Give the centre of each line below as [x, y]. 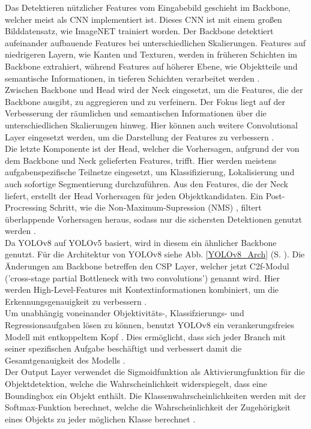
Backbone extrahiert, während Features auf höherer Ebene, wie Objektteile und [151, 66]
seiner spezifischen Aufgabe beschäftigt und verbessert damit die [123, 348]
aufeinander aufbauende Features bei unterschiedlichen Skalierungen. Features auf [155, 42]
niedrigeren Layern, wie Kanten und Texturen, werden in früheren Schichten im [151, 54]
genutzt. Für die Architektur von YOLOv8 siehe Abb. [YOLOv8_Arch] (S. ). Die [155, 254]
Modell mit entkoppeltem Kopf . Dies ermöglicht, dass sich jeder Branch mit [145, 336]
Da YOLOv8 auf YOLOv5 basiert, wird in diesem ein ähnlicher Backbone [141, 242]
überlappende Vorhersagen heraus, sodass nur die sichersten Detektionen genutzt [153, 219]
